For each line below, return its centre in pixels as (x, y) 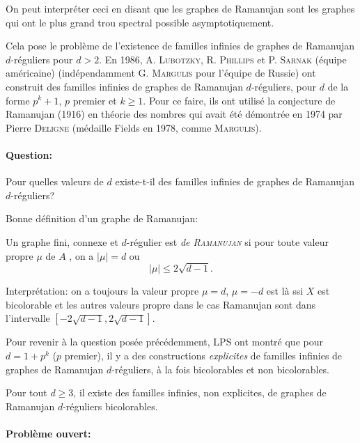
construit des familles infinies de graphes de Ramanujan (124, 86)
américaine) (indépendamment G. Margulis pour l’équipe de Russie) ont (161, 73)
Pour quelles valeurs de (55, 181)
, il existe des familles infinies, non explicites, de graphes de (200, 393)
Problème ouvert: (48, 434)
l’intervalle (28, 318)
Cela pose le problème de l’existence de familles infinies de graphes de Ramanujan (180, 46)
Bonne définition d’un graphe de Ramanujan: (102, 218)
